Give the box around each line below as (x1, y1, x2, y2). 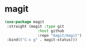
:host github (37, 28, 64, 33)
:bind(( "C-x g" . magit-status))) (6, 37, 78, 42)
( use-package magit (4, 19, 45, 24)
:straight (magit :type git (6, 24, 64, 29)
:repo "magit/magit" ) (37, 33, 82, 38)
